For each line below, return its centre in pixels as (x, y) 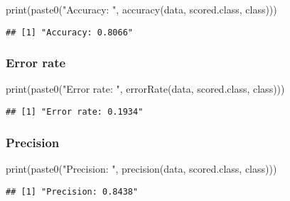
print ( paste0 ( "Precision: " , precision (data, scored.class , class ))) (141, 168)
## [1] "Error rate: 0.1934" (75, 112)
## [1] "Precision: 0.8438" (72, 191)
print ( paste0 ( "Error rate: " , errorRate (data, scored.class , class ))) (145, 89)
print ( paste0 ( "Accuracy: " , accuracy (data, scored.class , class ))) (141, 9)
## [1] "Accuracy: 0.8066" (69, 32)
